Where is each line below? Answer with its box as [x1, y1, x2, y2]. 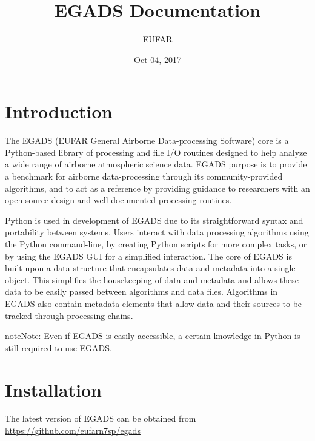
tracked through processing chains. [5, 309, 133, 321]
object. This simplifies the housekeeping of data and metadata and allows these [5, 273, 299, 286]
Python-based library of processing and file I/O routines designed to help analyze [5, 146, 307, 158]
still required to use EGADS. [5, 341, 112, 354]
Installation [5, 377, 102, 402]
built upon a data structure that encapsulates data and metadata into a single [5, 261, 296, 274]
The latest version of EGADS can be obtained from [5, 412, 196, 425]
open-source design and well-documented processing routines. [5, 194, 232, 206]
